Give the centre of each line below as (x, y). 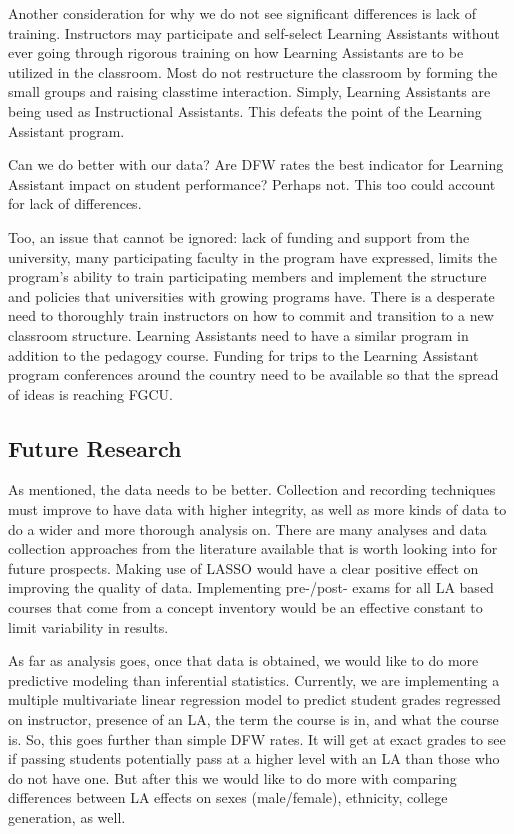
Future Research (95, 447)
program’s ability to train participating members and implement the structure (247, 276)
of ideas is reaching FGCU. (90, 393)
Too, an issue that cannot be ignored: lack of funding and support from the (239, 236)
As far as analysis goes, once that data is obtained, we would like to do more (243, 660)
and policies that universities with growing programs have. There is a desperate (251, 295)
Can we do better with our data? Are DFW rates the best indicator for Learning (256, 164)
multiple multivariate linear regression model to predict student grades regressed (254, 699)
